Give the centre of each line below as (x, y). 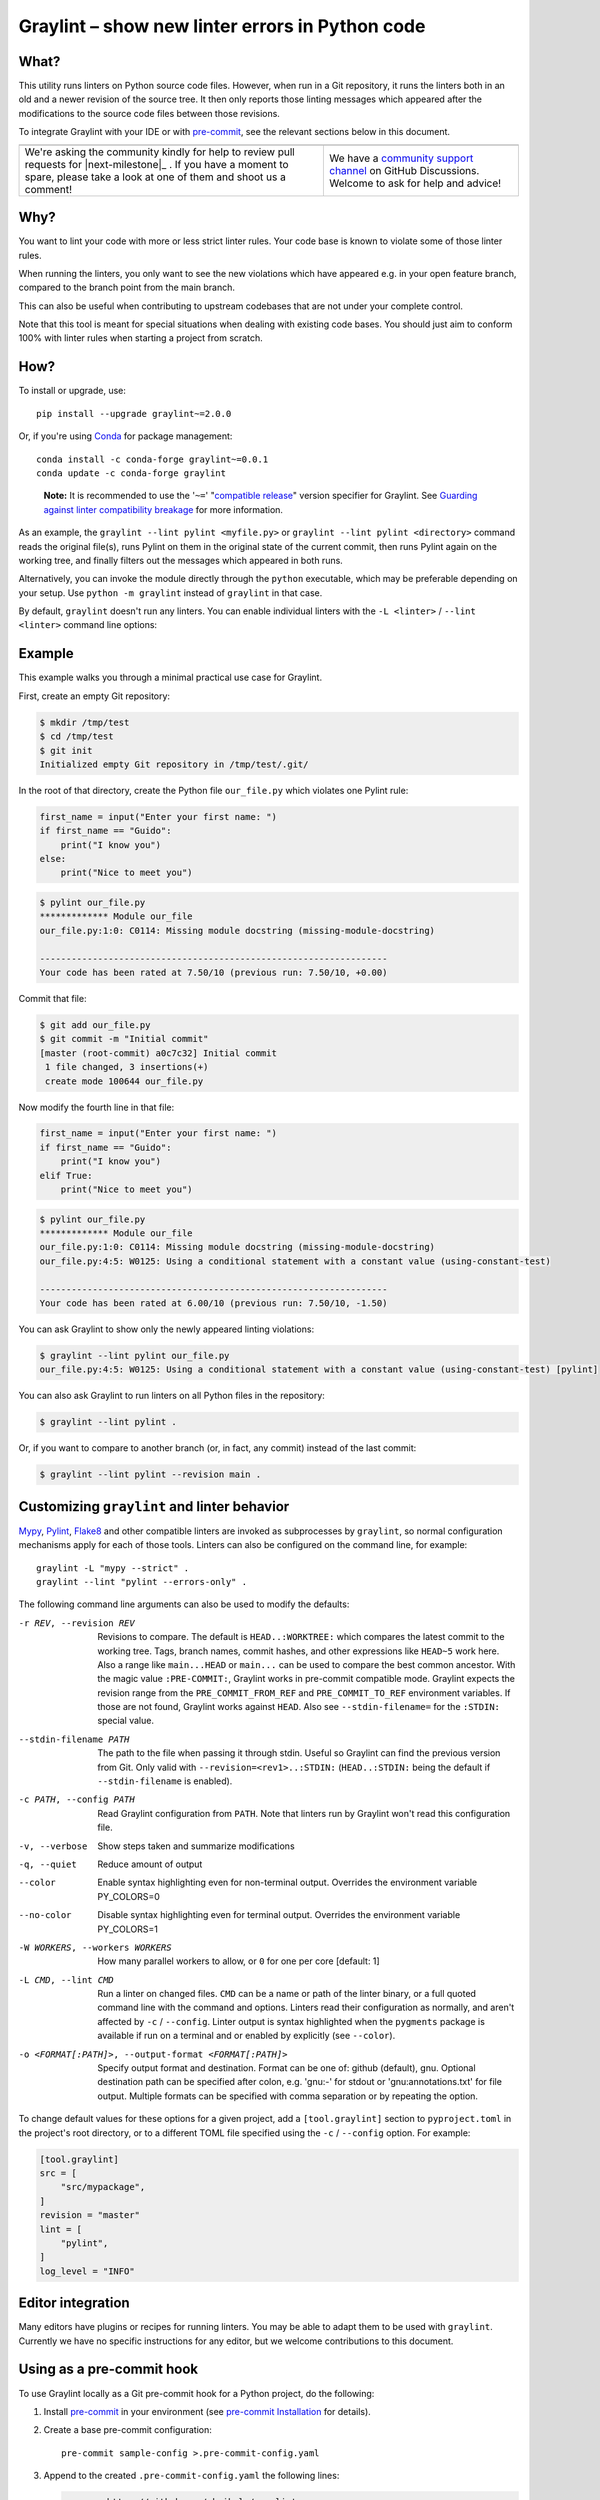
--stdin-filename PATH (74, 1739)
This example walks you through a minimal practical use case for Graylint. (170, 677)
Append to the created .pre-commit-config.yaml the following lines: (191, 2476)
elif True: (66, 1175)
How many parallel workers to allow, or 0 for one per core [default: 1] (238, 1961)
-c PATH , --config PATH (76, 1799)
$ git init (66, 750)
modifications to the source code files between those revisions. (149, 113)
